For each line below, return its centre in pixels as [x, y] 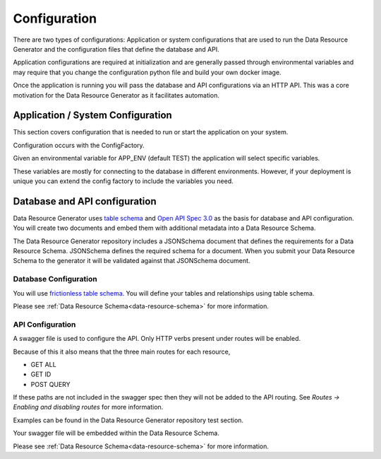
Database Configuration [55, 279]
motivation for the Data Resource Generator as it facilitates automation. [116, 95]
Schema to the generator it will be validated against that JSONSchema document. [132, 261]
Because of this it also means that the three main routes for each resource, [122, 351]
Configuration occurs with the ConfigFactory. [79, 145]
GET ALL [43, 364]
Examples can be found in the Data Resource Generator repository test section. [128, 420]
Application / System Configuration [92, 116]
